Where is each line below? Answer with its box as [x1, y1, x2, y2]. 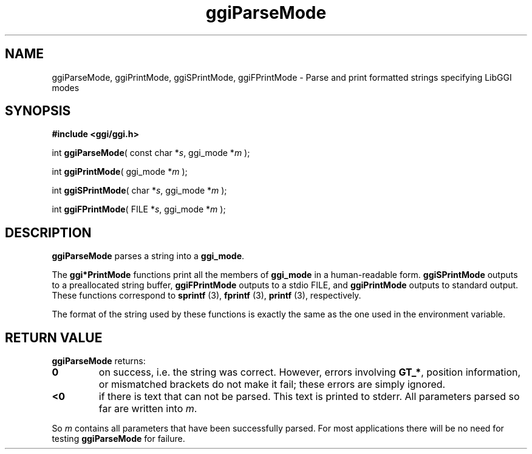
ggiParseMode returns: [52, 356, 146, 367]
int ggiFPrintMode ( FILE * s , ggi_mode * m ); [52, 204, 226, 215]
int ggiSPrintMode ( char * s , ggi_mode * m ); [52, 185, 227, 196]
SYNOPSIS [5, 103, 71, 119]
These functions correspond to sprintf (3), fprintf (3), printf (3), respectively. [52, 290, 361, 301]
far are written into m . [98, 402, 197, 415]
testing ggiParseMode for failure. [52, 433, 185, 444]
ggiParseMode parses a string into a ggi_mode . [52, 251, 245, 262]
